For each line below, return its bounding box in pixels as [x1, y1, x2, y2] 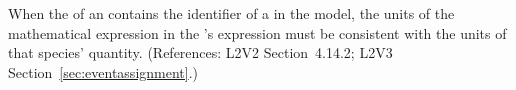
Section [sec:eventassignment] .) [8, 61, 199, 82]
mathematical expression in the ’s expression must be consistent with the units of [8, 22, 507, 43]
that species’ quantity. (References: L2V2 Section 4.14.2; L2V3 [8, 42, 393, 63]
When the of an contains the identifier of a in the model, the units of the [8, 3, 455, 23]
